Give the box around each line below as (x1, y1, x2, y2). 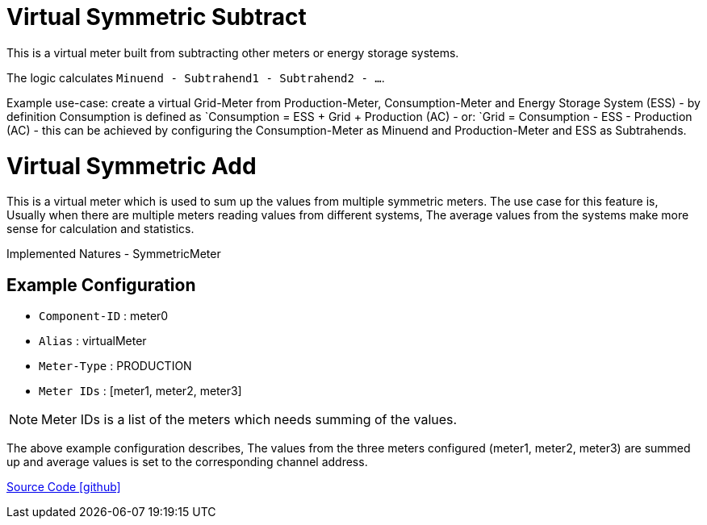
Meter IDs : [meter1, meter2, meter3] (39, 384, 242, 398)
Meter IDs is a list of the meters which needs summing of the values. (41, 411, 458, 428)
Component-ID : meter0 (39, 309, 169, 323)
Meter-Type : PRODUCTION (39, 359, 192, 373)
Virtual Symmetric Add (6, 152, 257, 180)
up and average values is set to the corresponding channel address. (6, 455, 368, 469)
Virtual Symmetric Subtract (6, 3, 307, 31)
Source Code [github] (6, 480, 121, 494)
